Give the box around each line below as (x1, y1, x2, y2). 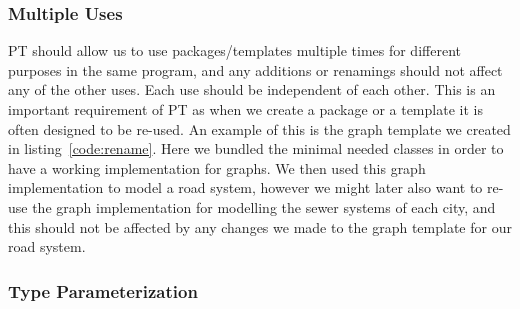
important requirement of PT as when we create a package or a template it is (8, 99, 483, 119)
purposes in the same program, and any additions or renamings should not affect (8, 59, 503, 80)
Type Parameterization (8, 278, 198, 303)
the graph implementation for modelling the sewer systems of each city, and (32, 196, 496, 217)
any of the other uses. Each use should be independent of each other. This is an (8, 79, 496, 100)
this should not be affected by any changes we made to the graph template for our (8, 216, 512, 237)
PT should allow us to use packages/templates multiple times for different (8, 40, 461, 61)
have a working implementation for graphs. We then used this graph (8, 157, 426, 178)
